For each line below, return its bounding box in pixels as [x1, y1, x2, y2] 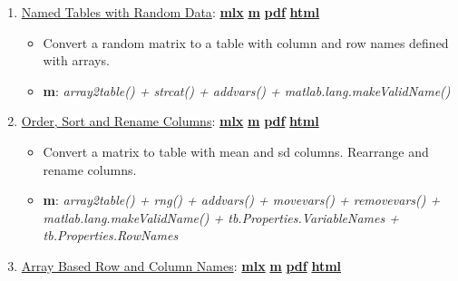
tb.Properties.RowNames [43, 226, 179, 245]
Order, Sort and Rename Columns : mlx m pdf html [21, 111, 319, 131]
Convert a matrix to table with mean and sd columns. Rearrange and [43, 141, 429, 160]
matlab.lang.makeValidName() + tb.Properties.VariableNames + [43, 208, 399, 227]
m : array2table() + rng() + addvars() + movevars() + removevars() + [43, 190, 441, 209]
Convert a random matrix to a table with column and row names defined [43, 33, 449, 52]
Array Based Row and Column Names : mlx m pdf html [21, 256, 342, 275]
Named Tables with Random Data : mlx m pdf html [21, 3, 320, 21]
